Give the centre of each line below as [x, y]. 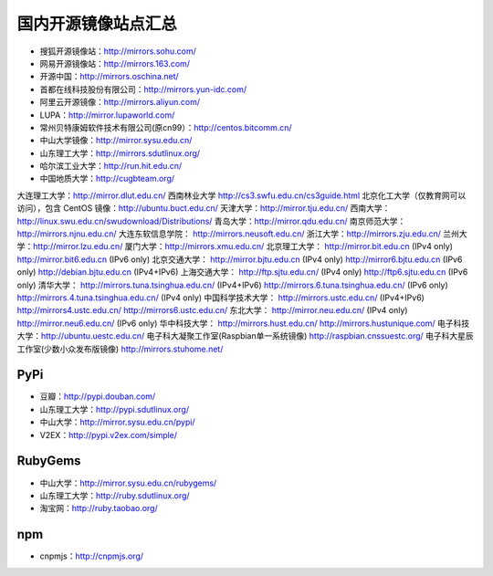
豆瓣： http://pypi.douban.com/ [98, 396]
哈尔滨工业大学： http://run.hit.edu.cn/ [111, 166]
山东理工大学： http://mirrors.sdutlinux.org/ [120, 153]
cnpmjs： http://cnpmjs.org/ [92, 556]
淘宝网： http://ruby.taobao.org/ [99, 508]
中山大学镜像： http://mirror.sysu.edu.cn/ [116, 141]
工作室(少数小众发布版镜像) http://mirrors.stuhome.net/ [120, 349]
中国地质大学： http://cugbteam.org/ [107, 179]
